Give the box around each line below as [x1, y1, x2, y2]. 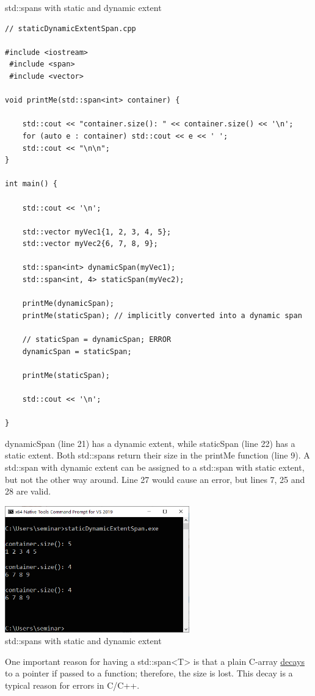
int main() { [5, 179, 57, 189]
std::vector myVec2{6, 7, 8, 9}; [22, 239, 158, 248]
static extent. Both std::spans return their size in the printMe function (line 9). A [5, 449, 310, 462]
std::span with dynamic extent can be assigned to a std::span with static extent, [5, 460, 305, 473]
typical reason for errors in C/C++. [5, 679, 140, 692]
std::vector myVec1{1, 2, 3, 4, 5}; [22, 227, 172, 236]
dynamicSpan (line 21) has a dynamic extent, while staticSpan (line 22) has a [5, 437, 295, 449]
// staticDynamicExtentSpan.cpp [5, 24, 136, 33]
